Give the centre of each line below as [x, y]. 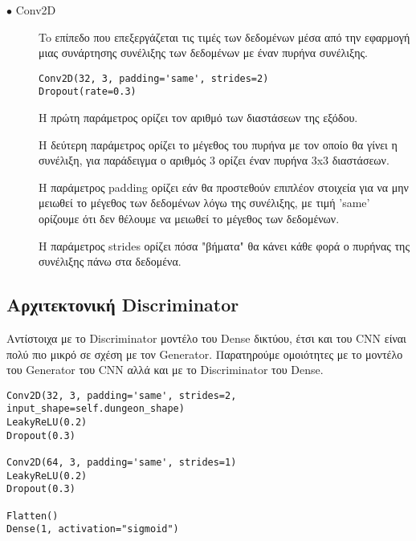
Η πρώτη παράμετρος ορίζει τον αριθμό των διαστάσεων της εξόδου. [198, 118]
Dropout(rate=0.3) [88, 92]
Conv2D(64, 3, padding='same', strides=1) [122, 463]
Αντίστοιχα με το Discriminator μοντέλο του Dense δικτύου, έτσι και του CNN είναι [206, 338]
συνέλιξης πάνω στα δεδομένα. [110, 261]
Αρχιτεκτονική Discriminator [123, 305]
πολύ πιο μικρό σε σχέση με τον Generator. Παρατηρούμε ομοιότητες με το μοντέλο [205, 354]
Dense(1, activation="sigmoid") [93, 529]
